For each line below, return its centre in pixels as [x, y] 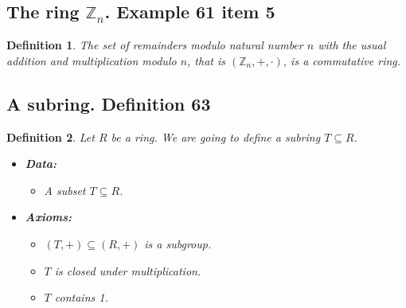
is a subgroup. [178, 243]
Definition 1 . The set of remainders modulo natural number [155, 45]
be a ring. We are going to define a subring [216, 136]
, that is [206, 60]
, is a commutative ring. [342, 60]
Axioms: [49, 217]
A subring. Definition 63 [109, 103]
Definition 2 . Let [51, 136]
